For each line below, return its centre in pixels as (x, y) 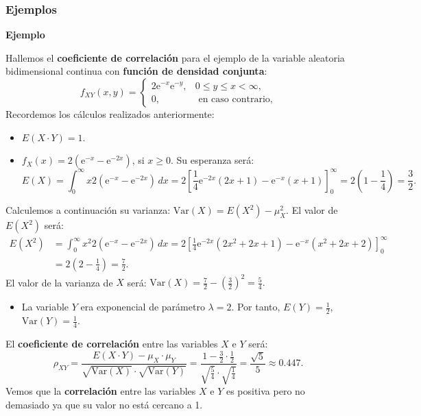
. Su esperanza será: (212, 160)
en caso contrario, (236, 99)
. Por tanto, (256, 307)
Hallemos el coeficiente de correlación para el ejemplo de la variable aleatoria (175, 57)
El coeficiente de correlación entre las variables (112, 343)
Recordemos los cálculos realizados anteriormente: (110, 114)
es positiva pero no (265, 391)
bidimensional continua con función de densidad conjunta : (136, 71)
